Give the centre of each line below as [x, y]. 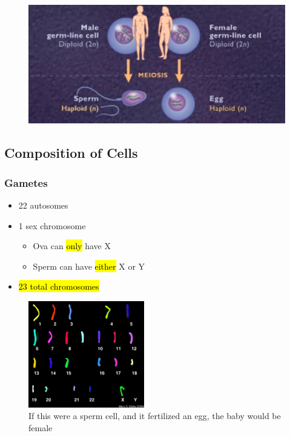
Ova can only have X [72, 246]
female [41, 427]
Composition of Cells [71, 153]
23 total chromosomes [59, 286]
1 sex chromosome [52, 225]
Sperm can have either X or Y [89, 266]
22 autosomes [43, 205]
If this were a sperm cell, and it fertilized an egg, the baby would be [155, 416]
